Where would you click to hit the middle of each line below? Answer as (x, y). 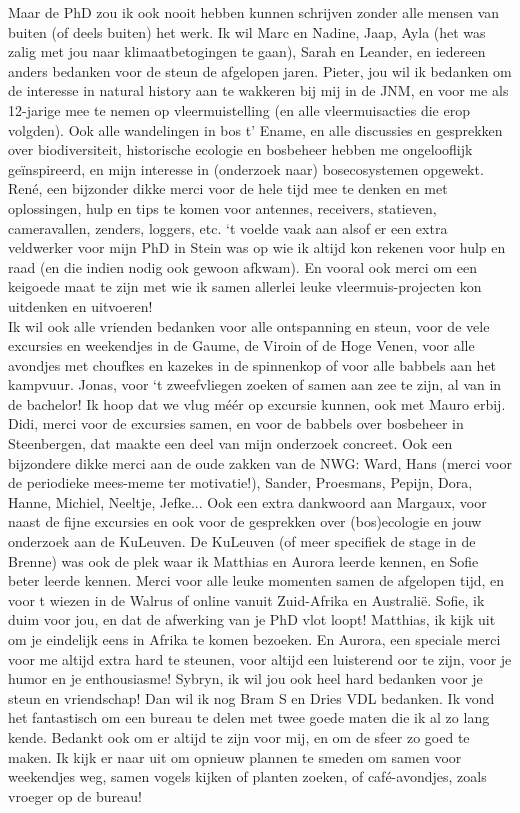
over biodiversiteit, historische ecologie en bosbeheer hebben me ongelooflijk (240, 149)
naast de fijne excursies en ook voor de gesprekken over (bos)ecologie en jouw (245, 521)
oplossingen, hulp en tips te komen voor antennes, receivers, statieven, (222, 207)
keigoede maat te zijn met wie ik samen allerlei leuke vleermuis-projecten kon (245, 286)
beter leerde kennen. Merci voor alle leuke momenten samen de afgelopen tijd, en (256, 580)
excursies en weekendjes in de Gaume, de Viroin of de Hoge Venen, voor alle (241, 345)
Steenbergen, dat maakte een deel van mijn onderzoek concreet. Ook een (230, 443)
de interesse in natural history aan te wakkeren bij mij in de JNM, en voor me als (258, 90)
